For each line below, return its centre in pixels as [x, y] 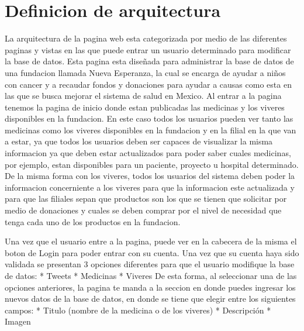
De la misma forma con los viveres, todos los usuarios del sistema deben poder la [150, 176]
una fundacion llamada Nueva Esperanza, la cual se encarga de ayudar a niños [145, 72]
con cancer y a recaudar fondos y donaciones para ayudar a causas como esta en [148, 84]
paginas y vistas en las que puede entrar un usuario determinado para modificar [148, 49]
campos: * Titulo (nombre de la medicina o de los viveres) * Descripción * [138, 310]
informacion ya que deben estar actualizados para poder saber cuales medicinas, [148, 153]
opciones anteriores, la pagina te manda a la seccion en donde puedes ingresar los [150, 287]
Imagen [18, 321]
